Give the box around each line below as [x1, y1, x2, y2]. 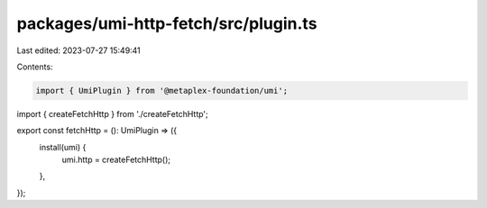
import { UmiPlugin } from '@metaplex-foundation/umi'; [35, 86, 289, 95]
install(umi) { [39, 141, 87, 152]
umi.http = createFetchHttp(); [61, 154, 171, 166]
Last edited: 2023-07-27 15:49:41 [16, 45, 142, 56]
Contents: [16, 61, 53, 72]
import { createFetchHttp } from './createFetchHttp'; [16, 108, 209, 119]
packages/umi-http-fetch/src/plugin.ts [16, 14, 317, 33]
